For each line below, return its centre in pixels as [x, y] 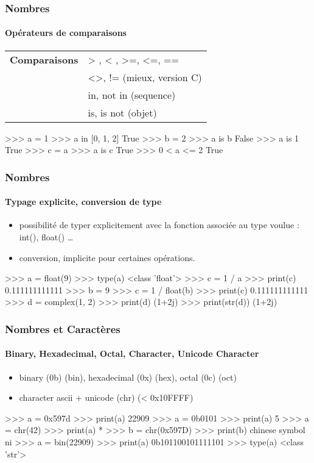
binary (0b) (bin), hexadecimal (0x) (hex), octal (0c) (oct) [128, 377]
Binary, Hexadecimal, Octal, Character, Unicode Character [132, 354]
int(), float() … [46, 237]
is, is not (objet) [122, 112]
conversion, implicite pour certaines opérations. [107, 257]
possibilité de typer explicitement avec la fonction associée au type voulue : [159, 225]
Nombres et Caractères [63, 328]
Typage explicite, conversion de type [83, 202]
